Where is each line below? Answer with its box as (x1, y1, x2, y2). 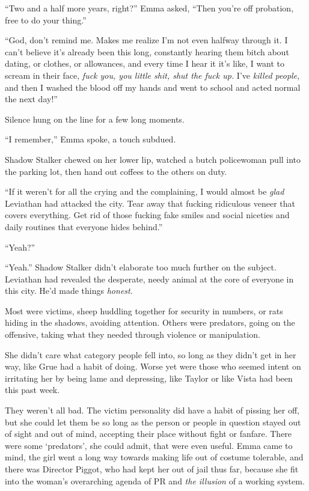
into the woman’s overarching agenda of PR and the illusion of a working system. (5, 474, 305, 487)
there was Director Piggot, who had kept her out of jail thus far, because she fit (5, 463, 299, 475)
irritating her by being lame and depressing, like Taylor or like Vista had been (5, 371, 293, 384)
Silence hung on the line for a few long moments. (5, 112, 185, 125)
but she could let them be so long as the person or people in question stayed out (5, 415, 301, 428)
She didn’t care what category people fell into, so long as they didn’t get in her (5, 348, 296, 361)
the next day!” (5, 93, 58, 105)
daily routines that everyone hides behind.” (5, 220, 163, 233)
